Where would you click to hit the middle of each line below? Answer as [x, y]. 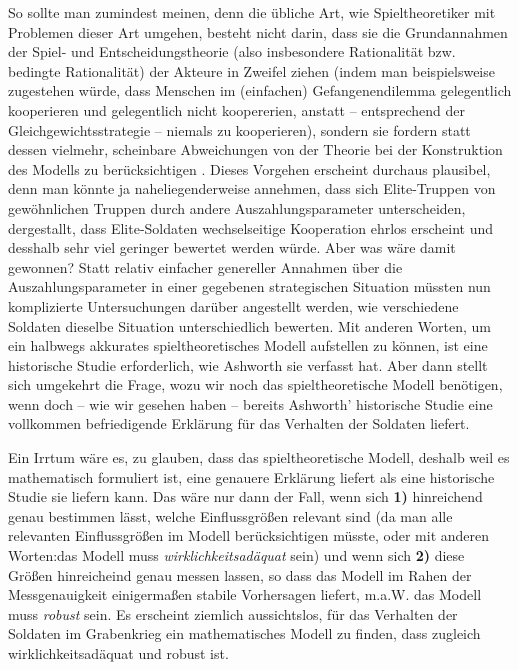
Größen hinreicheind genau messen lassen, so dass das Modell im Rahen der [240, 574]
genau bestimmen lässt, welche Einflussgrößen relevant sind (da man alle [230, 515]
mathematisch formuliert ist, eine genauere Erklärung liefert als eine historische [251, 476]
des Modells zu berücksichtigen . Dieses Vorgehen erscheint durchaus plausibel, [249, 168]
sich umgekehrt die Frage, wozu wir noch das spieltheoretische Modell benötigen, [255, 384]
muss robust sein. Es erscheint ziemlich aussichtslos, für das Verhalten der [233, 613]
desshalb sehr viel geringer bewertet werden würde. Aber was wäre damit [232, 247]
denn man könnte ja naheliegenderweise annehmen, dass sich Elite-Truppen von [252, 188]
